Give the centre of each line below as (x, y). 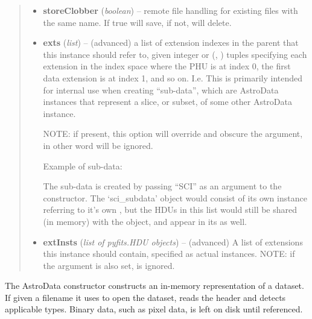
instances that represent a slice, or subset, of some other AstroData (167, 102)
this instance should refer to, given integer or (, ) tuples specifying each (175, 54)
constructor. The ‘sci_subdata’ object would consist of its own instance (175, 197)
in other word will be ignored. (98, 145)
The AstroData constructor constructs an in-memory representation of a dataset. (154, 286)
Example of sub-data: (83, 166)
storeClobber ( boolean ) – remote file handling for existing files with (170, 10)
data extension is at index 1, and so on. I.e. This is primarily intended (173, 77)
